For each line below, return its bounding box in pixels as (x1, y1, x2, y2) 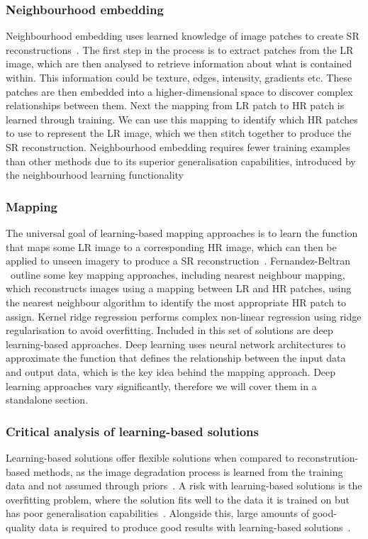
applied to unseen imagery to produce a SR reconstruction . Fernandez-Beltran (6, 253, 350, 268)
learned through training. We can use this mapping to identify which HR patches (6, 111, 358, 126)
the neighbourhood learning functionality (6, 167, 184, 182)
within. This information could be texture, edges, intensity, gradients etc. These (6, 70, 352, 84)
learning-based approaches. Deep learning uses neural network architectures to (6, 336, 346, 351)
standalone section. (6, 392, 89, 407)
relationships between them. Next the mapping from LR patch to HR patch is (6, 98, 345, 113)
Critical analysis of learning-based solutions (6, 422, 259, 440)
